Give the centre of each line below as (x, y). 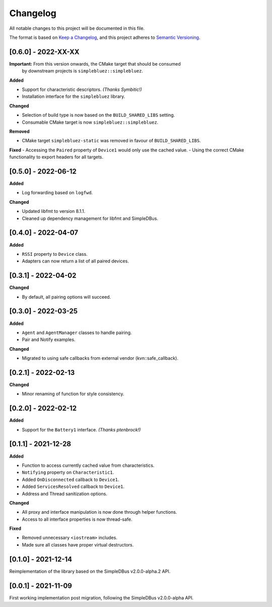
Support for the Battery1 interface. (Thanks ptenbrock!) (81, 429)
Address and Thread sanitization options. (65, 493)
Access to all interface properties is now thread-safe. (77, 519)
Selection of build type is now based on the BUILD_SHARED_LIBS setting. (98, 115)
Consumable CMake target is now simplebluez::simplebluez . (90, 122)
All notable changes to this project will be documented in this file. (77, 28)
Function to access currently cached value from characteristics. (88, 465)
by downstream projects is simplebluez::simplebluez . (83, 71)
